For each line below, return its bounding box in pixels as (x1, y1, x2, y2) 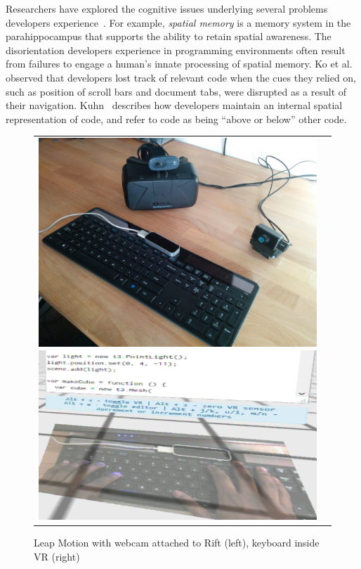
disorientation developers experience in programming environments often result (6, 42, 346, 57)
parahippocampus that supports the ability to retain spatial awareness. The (6, 29, 332, 44)
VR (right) (34, 549, 80, 563)
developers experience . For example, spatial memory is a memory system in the (6, 15, 351, 30)
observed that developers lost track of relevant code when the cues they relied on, (6, 70, 357, 84)
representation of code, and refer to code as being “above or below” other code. (6, 111, 347, 126)
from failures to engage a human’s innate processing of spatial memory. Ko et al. (6, 56, 353, 71)
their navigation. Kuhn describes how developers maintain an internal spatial (6, 98, 343, 113)
